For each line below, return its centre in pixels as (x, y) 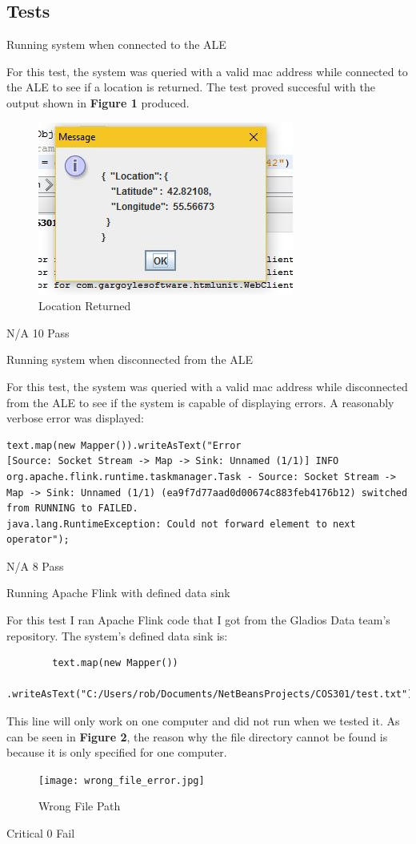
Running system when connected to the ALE (116, 44)
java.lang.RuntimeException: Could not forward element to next (181, 524)
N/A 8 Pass (35, 565)
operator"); (38, 540)
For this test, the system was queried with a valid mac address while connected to (207, 71)
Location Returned (85, 306)
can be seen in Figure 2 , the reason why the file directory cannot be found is (197, 736)
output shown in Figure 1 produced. (98, 102)
